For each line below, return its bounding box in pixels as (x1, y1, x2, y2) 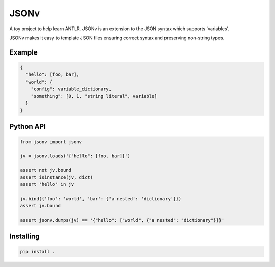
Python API (9, 122, 46, 131)
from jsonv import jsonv (20, 139, 82, 145)
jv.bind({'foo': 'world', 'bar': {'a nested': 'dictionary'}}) (20, 196, 182, 201)
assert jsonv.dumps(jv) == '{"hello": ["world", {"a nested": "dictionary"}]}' (20, 217, 225, 223)
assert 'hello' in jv (20, 181, 74, 188)
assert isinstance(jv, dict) (20, 174, 93, 180)
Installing (9, 232, 40, 241)
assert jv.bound (20, 203, 61, 209)
